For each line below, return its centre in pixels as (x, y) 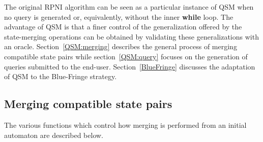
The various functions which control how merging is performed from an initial (125, 125)
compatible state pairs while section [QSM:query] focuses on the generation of (126, 56)
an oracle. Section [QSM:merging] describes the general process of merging (121, 46)
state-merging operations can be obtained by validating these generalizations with (131, 36)
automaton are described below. (54, 135)
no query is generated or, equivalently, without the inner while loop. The (119, 16)
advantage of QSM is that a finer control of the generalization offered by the (123, 27)
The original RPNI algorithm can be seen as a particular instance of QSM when (129, 7)
